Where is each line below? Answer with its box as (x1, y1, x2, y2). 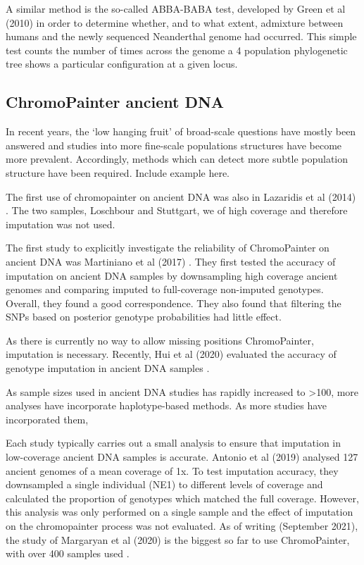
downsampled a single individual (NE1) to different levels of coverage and (6, 477, 323, 492)
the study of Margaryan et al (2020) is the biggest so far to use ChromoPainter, (6, 532, 350, 547)
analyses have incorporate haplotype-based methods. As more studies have (6, 398, 327, 413)
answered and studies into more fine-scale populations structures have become (6, 137, 342, 152)
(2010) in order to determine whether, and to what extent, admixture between (6, 15, 344, 30)
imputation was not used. (6, 216, 115, 231)
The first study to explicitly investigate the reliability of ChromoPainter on (6, 240, 330, 255)
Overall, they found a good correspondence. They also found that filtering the (6, 295, 341, 310)
